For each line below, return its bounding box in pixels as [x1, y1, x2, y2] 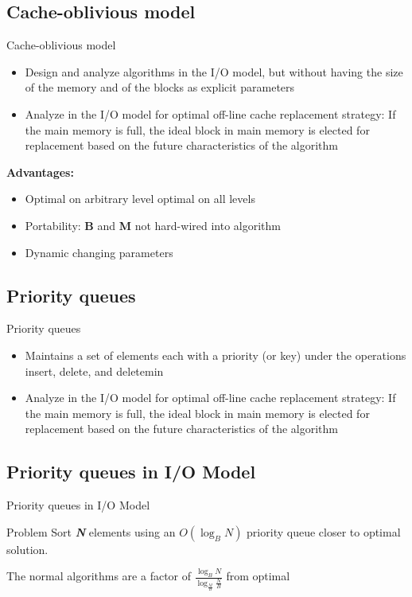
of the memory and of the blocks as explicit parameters [25, 79, 295, 96]
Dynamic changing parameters [25, 244, 173, 260]
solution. [6, 540, 49, 557]
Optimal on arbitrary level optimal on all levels [25, 190, 255, 207]
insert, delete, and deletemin [25, 362, 164, 379]
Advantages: [6, 163, 74, 180]
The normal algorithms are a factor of [6, 568, 192, 584]
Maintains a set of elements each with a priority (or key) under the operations [25, 346, 406, 363]
